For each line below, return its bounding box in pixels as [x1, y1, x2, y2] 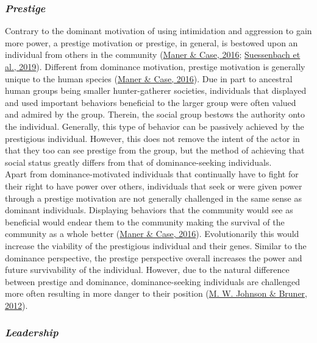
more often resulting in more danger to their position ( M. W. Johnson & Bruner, [5, 287, 307, 300]
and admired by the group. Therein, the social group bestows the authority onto [5, 108, 305, 121]
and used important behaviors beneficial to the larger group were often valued [5, 96, 296, 108]
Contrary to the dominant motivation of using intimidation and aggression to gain [5, 24, 312, 37]
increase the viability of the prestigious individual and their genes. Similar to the [5, 239, 307, 252]
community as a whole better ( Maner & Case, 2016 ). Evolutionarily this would [5, 227, 299, 240]
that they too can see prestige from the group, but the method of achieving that [5, 144, 305, 157]
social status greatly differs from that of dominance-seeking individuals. [5, 155, 272, 168]
